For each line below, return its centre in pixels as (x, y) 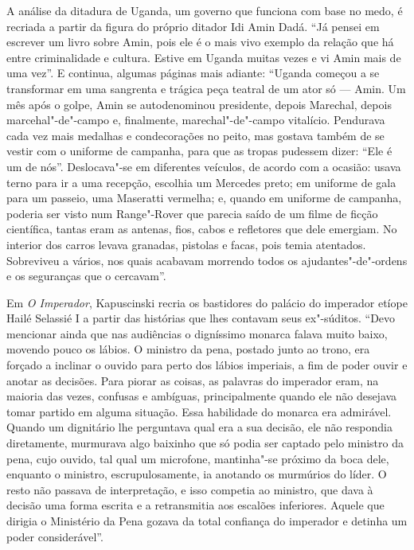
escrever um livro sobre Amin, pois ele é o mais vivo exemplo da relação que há (200, 42)
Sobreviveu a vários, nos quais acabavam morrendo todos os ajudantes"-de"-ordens (207, 260)
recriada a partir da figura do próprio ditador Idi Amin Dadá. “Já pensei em (193, 26)
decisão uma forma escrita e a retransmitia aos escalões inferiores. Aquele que (195, 505)
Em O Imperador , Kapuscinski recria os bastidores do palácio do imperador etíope (207, 302)
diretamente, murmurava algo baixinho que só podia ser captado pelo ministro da (205, 443)
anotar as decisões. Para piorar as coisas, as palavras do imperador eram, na (193, 380)
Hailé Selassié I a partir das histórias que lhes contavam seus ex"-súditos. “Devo (201, 318)
